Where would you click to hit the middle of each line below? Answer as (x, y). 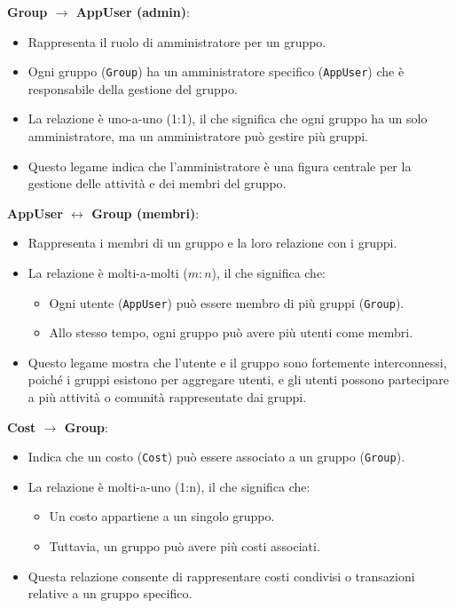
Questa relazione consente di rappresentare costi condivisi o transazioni (221, 576)
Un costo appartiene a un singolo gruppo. (162, 516)
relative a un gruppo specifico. (110, 593)
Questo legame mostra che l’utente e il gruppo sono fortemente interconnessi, (237, 362)
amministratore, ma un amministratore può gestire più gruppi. (198, 136)
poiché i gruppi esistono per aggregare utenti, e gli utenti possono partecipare (239, 379)
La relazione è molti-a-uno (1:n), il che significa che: (169, 486)
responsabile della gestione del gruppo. (133, 88)
